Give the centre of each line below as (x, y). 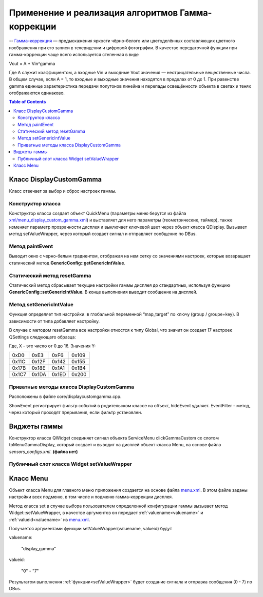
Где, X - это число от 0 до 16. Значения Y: (52, 346)
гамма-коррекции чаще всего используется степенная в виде (74, 55)
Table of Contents (28, 102)
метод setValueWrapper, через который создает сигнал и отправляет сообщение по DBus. (103, 234)
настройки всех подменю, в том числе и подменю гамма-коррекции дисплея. (91, 497)
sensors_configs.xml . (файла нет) (43, 452)
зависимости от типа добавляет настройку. (54, 321)
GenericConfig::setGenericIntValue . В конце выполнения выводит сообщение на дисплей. (103, 292)
